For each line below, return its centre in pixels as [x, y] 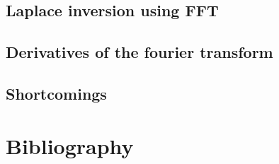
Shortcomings [56, 93]
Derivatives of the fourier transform [139, 52]
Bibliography [70, 145]
